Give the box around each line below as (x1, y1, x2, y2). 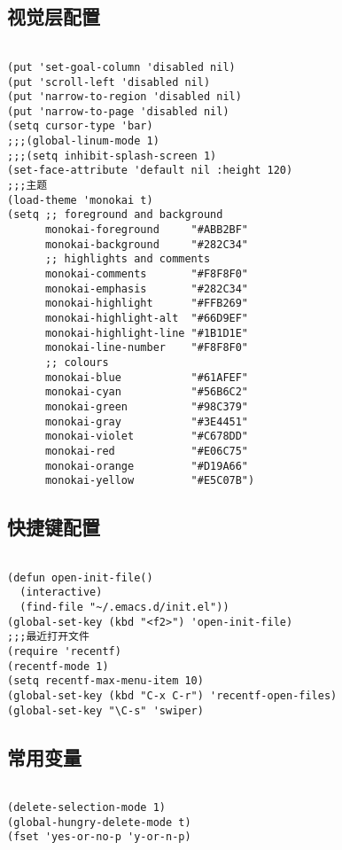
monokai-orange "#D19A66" (44, 459, 249, 472)
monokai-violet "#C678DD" (44, 430, 249, 443)
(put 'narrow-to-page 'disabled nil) (7, 105, 229, 118)
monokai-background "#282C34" (44, 238, 249, 251)
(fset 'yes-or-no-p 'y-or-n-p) (7, 831, 191, 844)
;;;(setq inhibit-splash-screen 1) (7, 149, 217, 162)
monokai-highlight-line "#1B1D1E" (44, 326, 249, 339)
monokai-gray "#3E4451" (44, 415, 249, 428)
